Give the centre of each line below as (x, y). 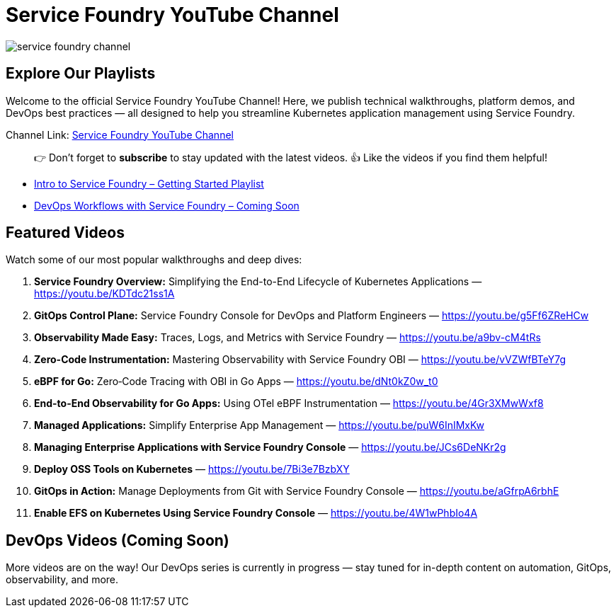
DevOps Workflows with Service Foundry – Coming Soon (167, 205)
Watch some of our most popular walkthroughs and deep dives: (154, 260)
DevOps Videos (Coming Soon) (118, 540)
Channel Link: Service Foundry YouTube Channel (120, 134)
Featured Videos (65, 233)
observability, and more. (62, 580)
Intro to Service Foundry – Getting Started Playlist (149, 183)
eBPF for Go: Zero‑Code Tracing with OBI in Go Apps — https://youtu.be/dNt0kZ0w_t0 (236, 382)
